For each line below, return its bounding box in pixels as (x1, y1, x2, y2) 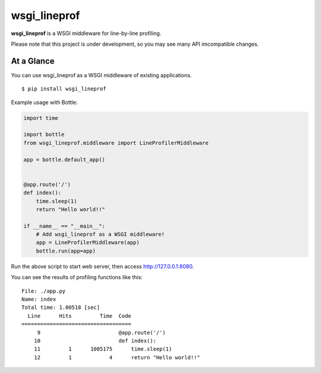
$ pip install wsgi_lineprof (21, 86, 106, 92)
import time (23, 115, 59, 121)
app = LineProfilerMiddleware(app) (36, 239, 140, 246)
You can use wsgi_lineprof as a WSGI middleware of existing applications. (11, 71, 192, 78)
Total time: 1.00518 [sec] (21, 304, 100, 311)
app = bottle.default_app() (23, 156, 105, 163)
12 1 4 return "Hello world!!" (33, 354, 200, 361)
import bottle (23, 131, 65, 138)
